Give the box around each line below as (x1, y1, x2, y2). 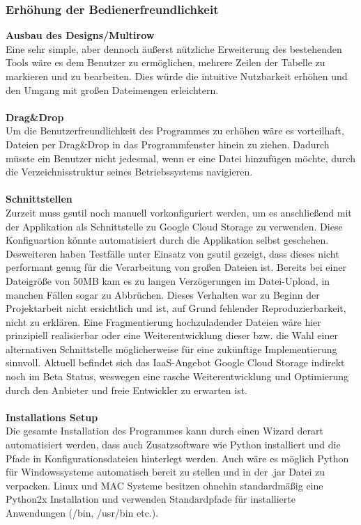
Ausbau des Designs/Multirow (6, 28, 155, 42)
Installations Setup (6, 409, 98, 424)
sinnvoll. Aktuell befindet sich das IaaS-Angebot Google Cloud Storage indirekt (6, 355, 345, 370)
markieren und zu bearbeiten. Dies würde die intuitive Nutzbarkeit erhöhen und (6, 69, 348, 83)
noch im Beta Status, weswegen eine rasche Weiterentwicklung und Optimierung (6, 369, 349, 384)
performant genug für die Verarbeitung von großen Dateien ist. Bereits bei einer (6, 260, 346, 274)
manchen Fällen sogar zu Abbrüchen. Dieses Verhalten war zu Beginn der (6, 287, 320, 301)
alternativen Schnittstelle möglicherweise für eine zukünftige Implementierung (6, 341, 337, 356)
